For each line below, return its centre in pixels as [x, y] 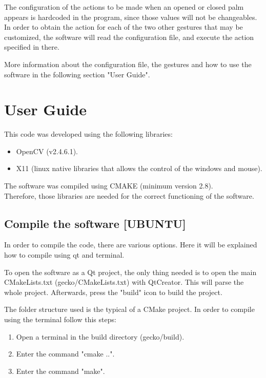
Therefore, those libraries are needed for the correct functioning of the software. [129, 195]
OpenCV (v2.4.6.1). [47, 151]
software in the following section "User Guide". [77, 74]
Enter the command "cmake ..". [65, 354]
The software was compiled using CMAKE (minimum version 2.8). [109, 186]
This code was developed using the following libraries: [88, 134]
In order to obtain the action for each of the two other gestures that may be [124, 27]
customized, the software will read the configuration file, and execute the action [129, 37]
